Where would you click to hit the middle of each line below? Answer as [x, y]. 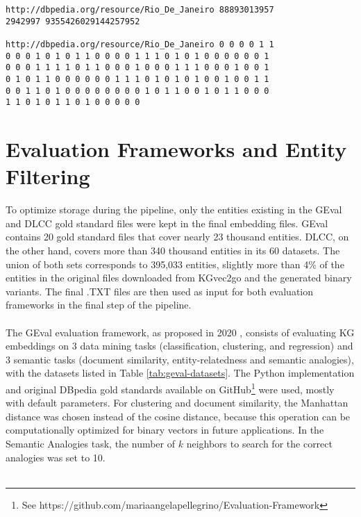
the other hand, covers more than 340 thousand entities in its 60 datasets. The [173, 250]
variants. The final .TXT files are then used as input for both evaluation [160, 291]
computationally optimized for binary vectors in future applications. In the [165, 430]
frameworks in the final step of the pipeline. [99, 305]
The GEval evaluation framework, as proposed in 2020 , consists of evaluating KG [180, 332]
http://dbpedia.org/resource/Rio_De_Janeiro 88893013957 [140, 10]
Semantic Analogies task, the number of [91, 443]
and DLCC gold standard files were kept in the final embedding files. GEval [167, 223]
